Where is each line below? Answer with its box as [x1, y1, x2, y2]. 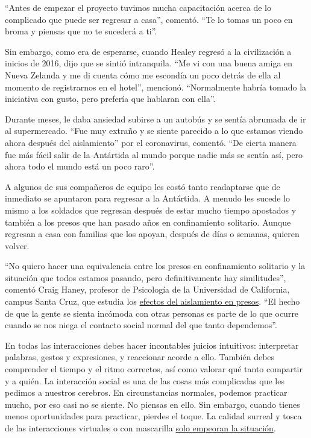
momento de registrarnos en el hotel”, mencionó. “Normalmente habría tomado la [5, 80, 307, 93]
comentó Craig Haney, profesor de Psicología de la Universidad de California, [5, 283, 290, 296]
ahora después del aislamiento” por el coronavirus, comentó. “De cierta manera [5, 136, 297, 148]
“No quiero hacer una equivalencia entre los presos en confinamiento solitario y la [5, 259, 306, 272]
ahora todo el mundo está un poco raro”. [5, 160, 155, 173]
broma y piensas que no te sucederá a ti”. [5, 25, 157, 37]
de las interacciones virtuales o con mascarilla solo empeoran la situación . [5, 422, 276, 434]
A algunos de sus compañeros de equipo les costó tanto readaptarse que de [5, 180, 280, 192]
